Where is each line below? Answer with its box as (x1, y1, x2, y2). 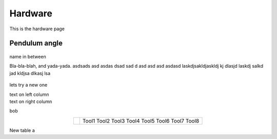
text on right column (9, 98, 52, 105)
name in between (9, 53, 46, 59)
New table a (9, 127, 35, 133)
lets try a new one (9, 82, 48, 88)
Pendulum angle (9, 39, 63, 48)
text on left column (9, 91, 49, 97)
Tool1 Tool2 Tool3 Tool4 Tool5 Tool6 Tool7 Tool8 (82, 117, 200, 124)
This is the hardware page (9, 26, 65, 32)
